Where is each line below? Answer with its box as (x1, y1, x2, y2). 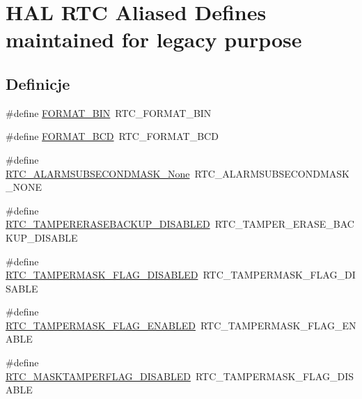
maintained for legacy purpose (6, 25, 302, 54)
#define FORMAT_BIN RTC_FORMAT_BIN (6, 105, 212, 120)
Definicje (6, 72, 70, 94)
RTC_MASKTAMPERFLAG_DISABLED (6, 368, 191, 383)
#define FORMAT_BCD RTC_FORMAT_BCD (6, 129, 219, 143)
